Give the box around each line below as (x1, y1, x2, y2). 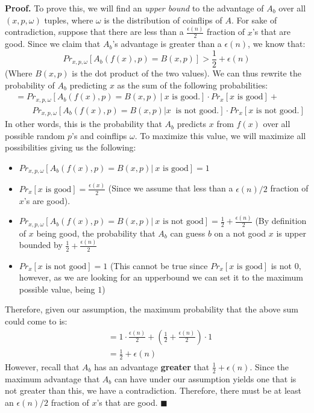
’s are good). (24, 194, 71, 206)
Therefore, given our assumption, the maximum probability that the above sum (5, 303, 298, 315)
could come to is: (5, 314, 68, 327)
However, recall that (5, 360, 80, 373)
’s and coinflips (72, 129, 127, 141)
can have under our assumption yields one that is (114, 372, 297, 385)
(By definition (255, 214, 307, 227)
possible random (5, 129, 65, 141)
